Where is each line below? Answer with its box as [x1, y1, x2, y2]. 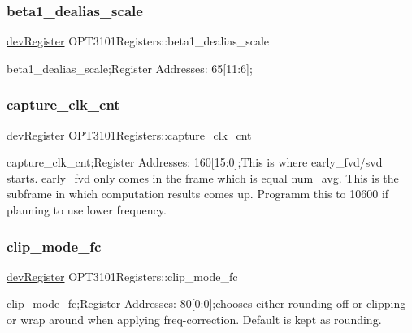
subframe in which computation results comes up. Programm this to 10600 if [7, 185, 389, 202]
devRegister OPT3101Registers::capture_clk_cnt [7, 126, 252, 143]
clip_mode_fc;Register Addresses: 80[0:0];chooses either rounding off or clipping [7, 295, 406, 312]
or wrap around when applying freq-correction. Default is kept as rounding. [7, 311, 382, 327]
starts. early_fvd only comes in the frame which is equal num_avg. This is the [7, 169, 399, 186]
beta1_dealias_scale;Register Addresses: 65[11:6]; [7, 59, 253, 76]
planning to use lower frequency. [7, 201, 167, 218]
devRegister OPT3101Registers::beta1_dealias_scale [7, 32, 270, 50]
